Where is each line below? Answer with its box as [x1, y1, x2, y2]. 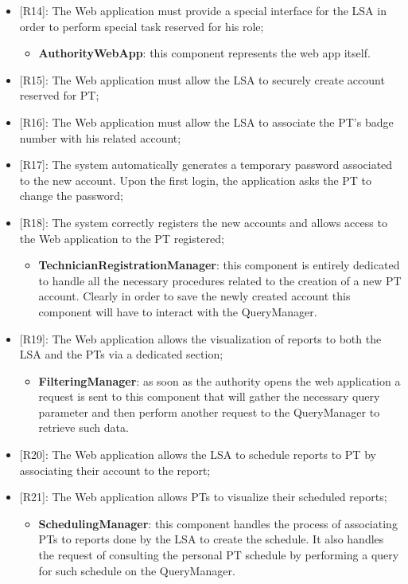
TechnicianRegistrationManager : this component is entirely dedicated [38, 257, 400, 273]
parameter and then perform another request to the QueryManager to [38, 403, 380, 420]
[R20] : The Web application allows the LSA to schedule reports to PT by [19, 446, 376, 463]
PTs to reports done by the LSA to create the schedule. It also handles [38, 531, 384, 547]
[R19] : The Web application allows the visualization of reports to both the [19, 330, 382, 347]
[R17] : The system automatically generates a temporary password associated [19, 156, 393, 173]
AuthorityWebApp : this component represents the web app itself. [38, 45, 371, 61]
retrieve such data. [38, 419, 129, 436]
